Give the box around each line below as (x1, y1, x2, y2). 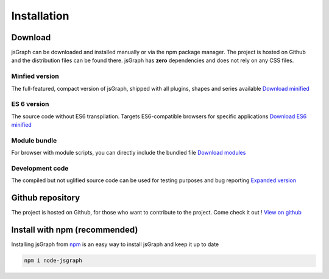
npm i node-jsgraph (24, 257, 82, 264)
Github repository (11, 192, 80, 203)
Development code (11, 164, 69, 173)
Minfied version (11, 72, 59, 80)
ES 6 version (11, 100, 49, 108)
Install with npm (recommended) (11, 225, 138, 235)
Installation (11, 9, 69, 23)
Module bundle (11, 136, 57, 144)
